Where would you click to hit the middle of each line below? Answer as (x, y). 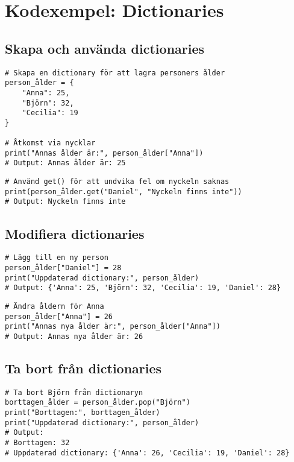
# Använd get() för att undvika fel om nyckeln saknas (117, 182)
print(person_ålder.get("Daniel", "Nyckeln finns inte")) (124, 191)
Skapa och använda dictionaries (105, 48)
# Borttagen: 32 (37, 443)
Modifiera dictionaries (75, 233)
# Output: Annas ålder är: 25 (65, 163)
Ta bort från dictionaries (83, 368)
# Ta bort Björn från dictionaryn (74, 392)
